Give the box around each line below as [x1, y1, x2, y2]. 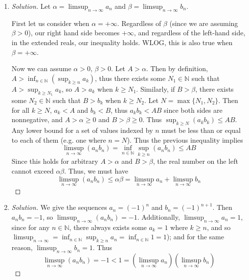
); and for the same [166, 231, 224, 242]
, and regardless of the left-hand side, [134, 27, 246, 38]
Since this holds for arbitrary [11, 156, 98, 166]
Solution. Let [11, 1, 51, 11]
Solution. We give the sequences [11, 202, 107, 212]
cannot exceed [11, 165, 54, 176]
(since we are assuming [169, 18, 238, 28]
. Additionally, [137, 211, 180, 222]
